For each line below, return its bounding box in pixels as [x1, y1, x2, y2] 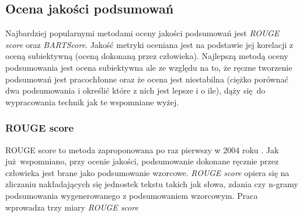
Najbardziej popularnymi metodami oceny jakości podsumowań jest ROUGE [5, 27, 280, 39]
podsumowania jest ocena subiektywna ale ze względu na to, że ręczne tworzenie [5, 61, 292, 73]
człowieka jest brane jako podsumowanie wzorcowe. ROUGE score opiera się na [5, 166, 290, 178]
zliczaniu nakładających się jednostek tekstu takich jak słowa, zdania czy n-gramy [5, 178, 298, 190]
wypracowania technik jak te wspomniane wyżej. [5, 95, 179, 108]
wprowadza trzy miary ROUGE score [5, 201, 138, 213]
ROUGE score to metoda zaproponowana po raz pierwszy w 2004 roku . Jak [5, 143, 279, 156]
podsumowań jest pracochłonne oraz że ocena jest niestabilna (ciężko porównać [5, 73, 288, 85]
